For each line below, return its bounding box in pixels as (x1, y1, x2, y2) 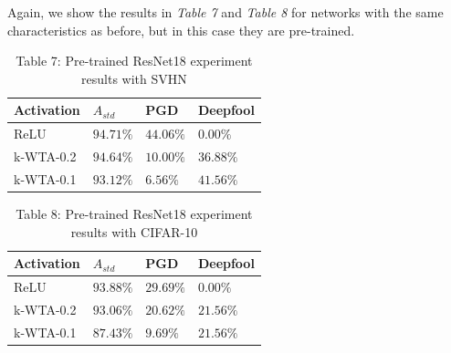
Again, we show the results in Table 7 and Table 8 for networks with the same (7, 3, 444, 21)
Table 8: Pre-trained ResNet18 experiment (16, 204, 253, 223)
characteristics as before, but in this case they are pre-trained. (7, 20, 355, 39)
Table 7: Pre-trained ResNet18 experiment (16, 51, 253, 70)
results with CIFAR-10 (70, 222, 198, 241)
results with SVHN (81, 68, 187, 88)
